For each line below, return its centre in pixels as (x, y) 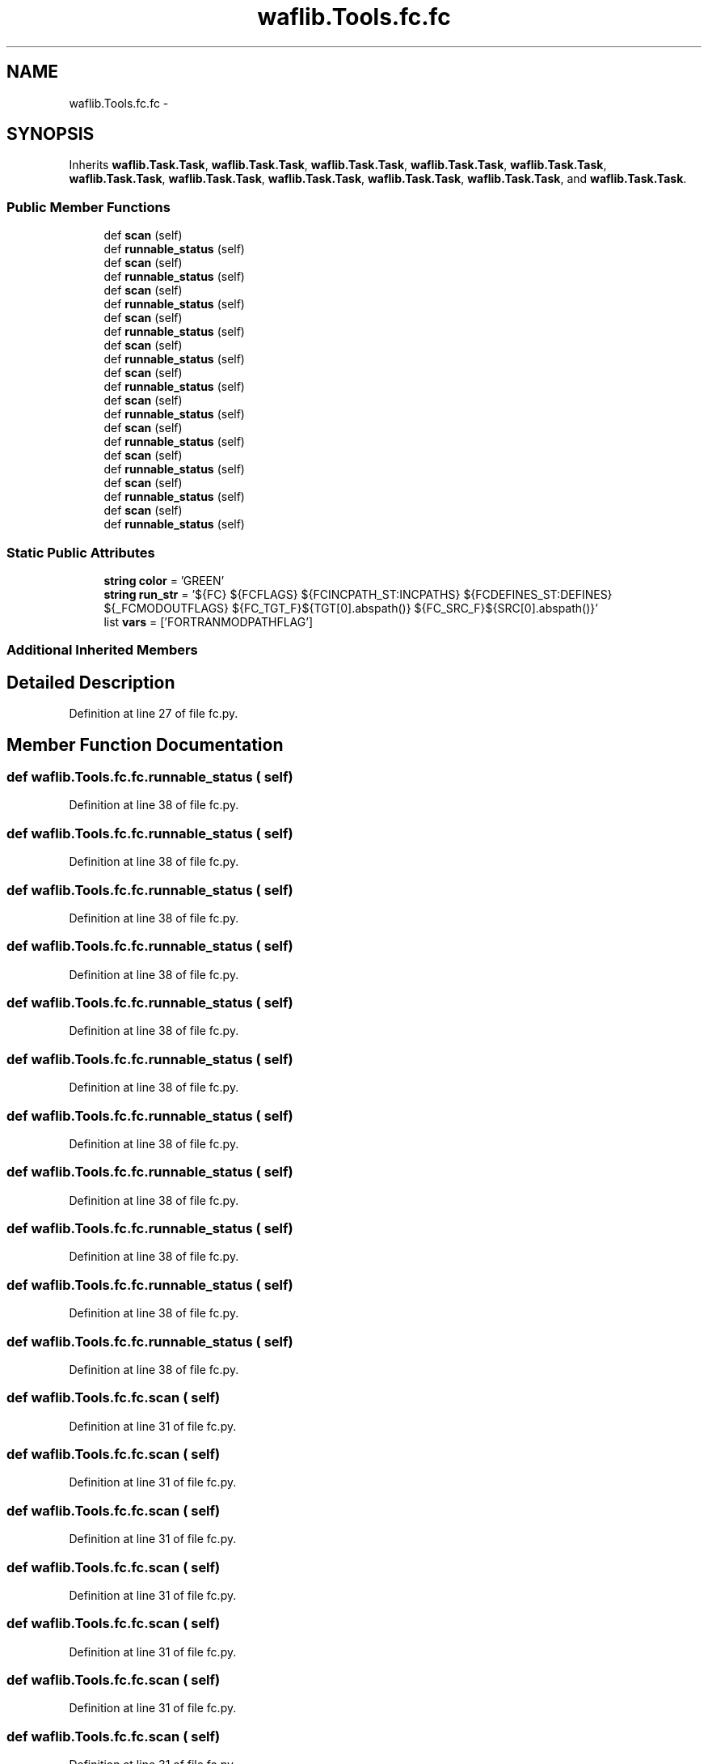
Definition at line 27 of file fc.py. (154, 714)
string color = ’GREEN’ (164, 580)
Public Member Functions (88, 207)
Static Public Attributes (81, 552)
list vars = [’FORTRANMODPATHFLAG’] (208, 621)
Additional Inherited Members (102, 650)
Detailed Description (91, 682)
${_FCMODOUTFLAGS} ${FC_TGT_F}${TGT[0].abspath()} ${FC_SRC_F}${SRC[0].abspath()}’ (351, 608)
